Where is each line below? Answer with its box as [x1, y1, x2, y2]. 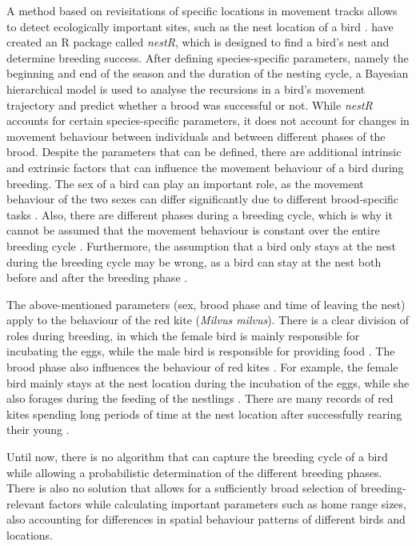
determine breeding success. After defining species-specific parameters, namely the [6, 49, 409, 66]
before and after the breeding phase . [6, 269, 188, 286]
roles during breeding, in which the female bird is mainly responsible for [6, 327, 360, 343]
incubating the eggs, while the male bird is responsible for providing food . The [6, 343, 395, 359]
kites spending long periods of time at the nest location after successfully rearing [6, 405, 402, 422]
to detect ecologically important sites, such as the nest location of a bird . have [6, 18, 394, 34]
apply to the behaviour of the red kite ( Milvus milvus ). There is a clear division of [6, 311, 409, 328]
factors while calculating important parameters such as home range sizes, [48, 495, 406, 512]
